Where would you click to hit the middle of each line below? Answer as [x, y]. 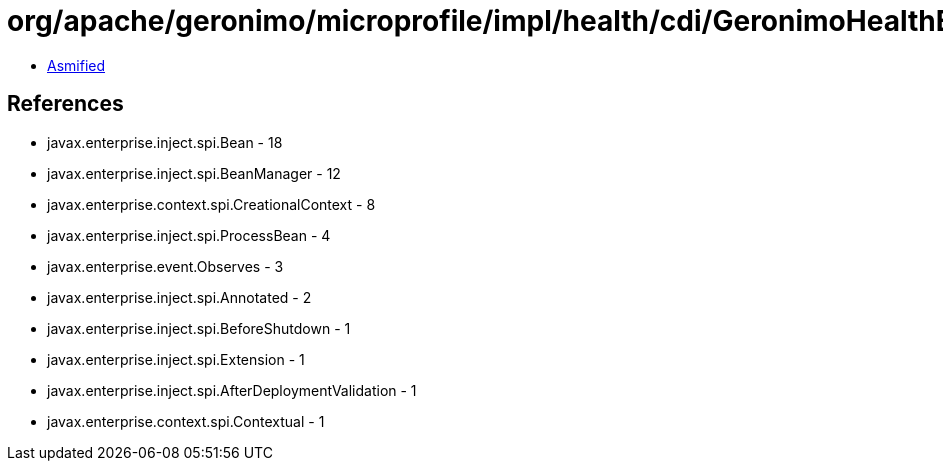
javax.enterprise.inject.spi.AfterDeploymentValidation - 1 [232, 390]
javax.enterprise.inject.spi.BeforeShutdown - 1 [199, 328]
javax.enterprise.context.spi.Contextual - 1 [186, 421]
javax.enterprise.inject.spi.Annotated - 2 [179, 297]
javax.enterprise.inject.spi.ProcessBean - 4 [189, 235]
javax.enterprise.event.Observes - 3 [165, 266]
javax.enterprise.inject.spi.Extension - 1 [176, 359]
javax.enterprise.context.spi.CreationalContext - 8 [211, 204]
